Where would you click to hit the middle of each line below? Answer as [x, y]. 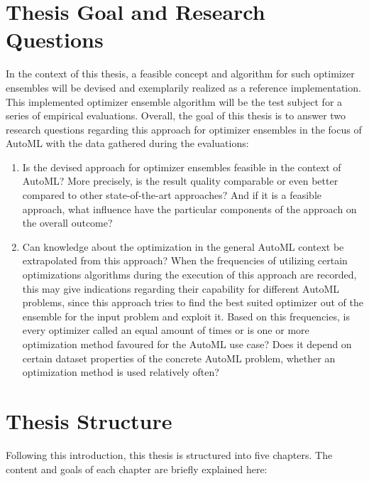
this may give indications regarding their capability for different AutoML [181, 288]
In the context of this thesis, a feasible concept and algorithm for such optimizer [180, 74]
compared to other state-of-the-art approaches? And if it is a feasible [172, 195]
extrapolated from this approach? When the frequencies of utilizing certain [185, 260]
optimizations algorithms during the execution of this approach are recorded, [189, 275]
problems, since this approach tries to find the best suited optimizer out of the [193, 302]
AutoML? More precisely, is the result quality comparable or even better [180, 181]
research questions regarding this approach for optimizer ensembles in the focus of [184, 129]
